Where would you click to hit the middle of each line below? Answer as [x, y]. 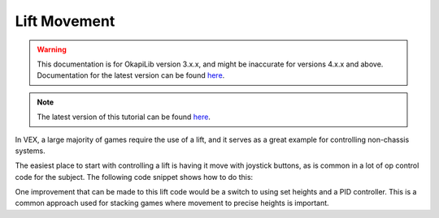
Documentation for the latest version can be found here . [131, 75]
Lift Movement [65, 21]
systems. [30, 151]
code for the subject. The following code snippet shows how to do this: [134, 177]
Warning [52, 49]
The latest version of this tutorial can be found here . [124, 117]
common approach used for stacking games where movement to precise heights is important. [172, 203]
